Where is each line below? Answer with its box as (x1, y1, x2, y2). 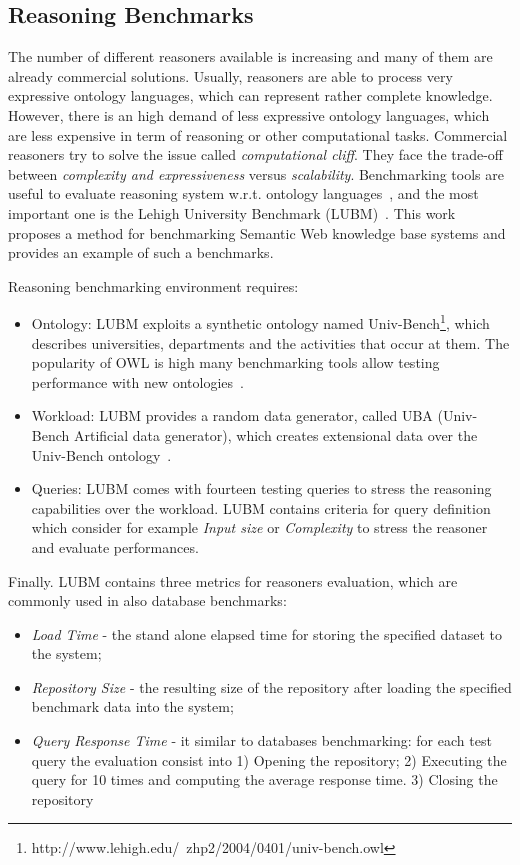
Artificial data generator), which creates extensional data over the (73, 424, 478, 445)
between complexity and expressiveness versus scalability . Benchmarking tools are (8, 163, 504, 184)
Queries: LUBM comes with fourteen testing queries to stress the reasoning (31, 478, 492, 499)
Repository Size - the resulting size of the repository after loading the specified (31, 676, 512, 697)
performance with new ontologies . (31, 371, 244, 392)
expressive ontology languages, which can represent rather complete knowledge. (8, 85, 493, 106)
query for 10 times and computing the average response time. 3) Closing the (31, 769, 498, 790)
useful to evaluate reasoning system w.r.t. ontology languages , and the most (8, 183, 479, 204)
